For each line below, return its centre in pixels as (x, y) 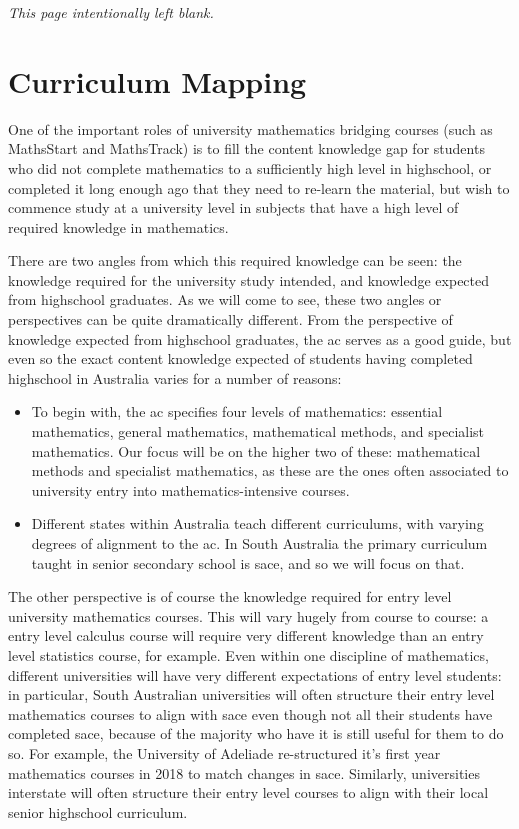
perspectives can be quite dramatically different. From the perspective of (230, 319)
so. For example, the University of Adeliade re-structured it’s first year (224, 752)
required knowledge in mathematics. (118, 226)
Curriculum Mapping (157, 80)
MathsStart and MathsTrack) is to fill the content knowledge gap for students (246, 148)
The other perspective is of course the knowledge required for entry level (230, 596)
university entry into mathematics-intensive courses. (190, 489)
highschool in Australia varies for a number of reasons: (175, 377)
